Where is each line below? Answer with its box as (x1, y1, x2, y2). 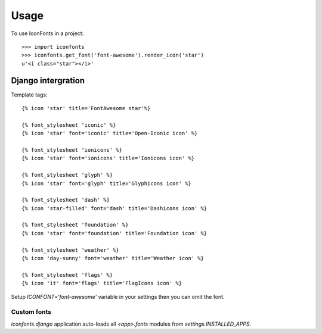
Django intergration (11, 75, 85, 86)
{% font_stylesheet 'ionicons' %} (21, 146, 122, 153)
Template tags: (11, 91, 48, 98)
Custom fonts (11, 308, 52, 316)
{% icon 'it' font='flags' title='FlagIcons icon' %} (21, 280, 182, 287)
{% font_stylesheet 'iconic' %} (21, 121, 116, 128)
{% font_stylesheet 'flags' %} (21, 271, 113, 278)
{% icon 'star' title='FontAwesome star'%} (21, 105, 151, 112)
